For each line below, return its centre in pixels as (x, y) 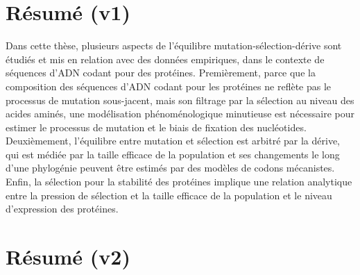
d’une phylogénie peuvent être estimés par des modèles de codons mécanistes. (170, 168)
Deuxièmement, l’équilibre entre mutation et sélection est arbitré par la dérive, (173, 141)
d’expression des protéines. (62, 209)
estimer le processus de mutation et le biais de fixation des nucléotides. (156, 127)
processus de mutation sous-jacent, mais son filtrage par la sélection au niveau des (180, 100)
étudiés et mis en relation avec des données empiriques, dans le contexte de (165, 59)
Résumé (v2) (68, 257)
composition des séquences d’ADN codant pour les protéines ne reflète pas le (169, 86)
